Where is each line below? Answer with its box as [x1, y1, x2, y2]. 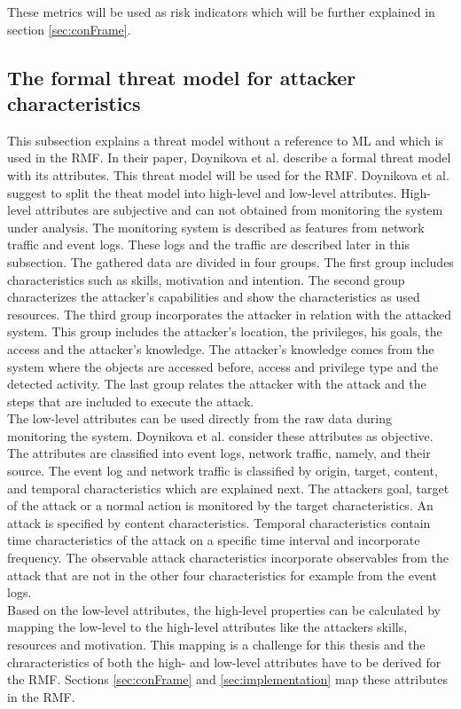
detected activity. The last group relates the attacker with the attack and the [7, 374, 426, 393]
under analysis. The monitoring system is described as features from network [7, 217, 425, 236]
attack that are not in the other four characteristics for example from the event [7, 565, 437, 584]
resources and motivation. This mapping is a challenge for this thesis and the [7, 635, 426, 653]
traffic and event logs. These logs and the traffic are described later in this [7, 235, 410, 254]
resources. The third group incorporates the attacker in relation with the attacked [7, 304, 452, 323]
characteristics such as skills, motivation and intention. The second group [7, 270, 405, 288]
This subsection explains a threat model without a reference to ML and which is [7, 130, 443, 149]
